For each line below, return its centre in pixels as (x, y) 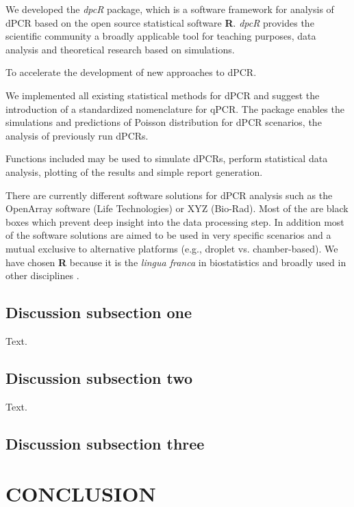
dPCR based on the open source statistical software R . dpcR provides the (160, 22)
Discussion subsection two (99, 377)
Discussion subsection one (99, 312)
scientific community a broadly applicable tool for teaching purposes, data (161, 36)
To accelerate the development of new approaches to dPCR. (131, 72)
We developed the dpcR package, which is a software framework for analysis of (170, 9)
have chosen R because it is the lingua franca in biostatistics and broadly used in (176, 262)
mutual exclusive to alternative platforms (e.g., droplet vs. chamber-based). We (172, 248)
